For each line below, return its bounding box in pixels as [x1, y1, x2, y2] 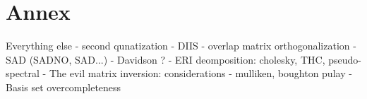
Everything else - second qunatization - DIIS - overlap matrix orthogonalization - [6, 38, 356, 53]
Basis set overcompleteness [6, 79, 121, 94]
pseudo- [328, 52, 361, 66]
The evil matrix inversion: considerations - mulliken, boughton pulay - [49, 66, 352, 81]
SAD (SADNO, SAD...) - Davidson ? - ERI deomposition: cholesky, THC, [6, 52, 325, 66]
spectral [6, 66, 40, 81]
